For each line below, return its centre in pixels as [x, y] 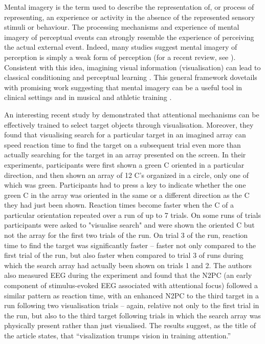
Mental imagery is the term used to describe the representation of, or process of [129, 7]
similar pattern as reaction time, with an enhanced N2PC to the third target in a [131, 295]
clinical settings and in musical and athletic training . [88, 97]
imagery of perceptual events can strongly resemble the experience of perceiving [129, 37]
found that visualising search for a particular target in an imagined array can [125, 135]
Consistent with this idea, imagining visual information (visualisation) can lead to [132, 67]
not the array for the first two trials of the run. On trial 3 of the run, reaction [126, 235]
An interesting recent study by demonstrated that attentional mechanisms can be [132, 114]
